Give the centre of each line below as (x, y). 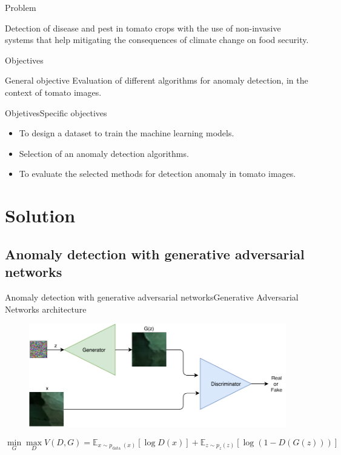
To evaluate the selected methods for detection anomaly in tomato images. (157, 174)
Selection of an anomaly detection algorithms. (104, 153)
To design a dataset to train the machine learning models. (127, 133)
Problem (21, 7)
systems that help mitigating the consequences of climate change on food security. (157, 40)
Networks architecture (46, 309)
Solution (40, 215)
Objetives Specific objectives (56, 112)
